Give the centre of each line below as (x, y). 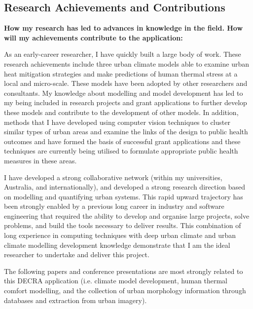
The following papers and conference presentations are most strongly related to (124, 271)
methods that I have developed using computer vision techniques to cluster (117, 122)
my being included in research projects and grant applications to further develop (126, 102)
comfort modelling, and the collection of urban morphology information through (125, 290)
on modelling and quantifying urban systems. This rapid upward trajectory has (124, 196)
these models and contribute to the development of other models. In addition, (121, 112)
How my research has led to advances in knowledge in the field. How (124, 28)
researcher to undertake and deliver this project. (77, 254)
